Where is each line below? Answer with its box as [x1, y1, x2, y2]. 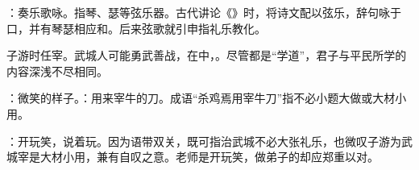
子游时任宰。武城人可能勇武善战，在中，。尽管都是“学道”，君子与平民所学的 [6, 47, 407, 64]
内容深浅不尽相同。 [6, 62, 108, 79]
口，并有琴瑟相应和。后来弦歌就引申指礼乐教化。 [6, 19, 266, 36]
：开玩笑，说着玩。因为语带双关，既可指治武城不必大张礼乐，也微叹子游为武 [6, 132, 413, 149]
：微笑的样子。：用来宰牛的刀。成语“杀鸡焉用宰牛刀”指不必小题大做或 [6, 89, 373, 106]
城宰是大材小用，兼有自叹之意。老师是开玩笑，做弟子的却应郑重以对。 [6, 148, 379, 165]
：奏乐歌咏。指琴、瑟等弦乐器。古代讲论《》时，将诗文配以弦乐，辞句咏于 [6, 4, 401, 20]
